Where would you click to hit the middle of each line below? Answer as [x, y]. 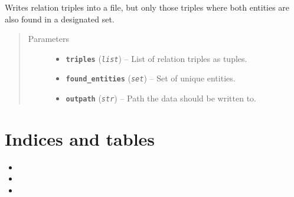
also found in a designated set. [60, 19]
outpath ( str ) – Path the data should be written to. [161, 98]
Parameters [48, 39]
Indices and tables [80, 138]
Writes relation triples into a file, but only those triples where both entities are [147, 7]
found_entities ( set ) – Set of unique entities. [151, 78]
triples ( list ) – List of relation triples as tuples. [156, 58]
